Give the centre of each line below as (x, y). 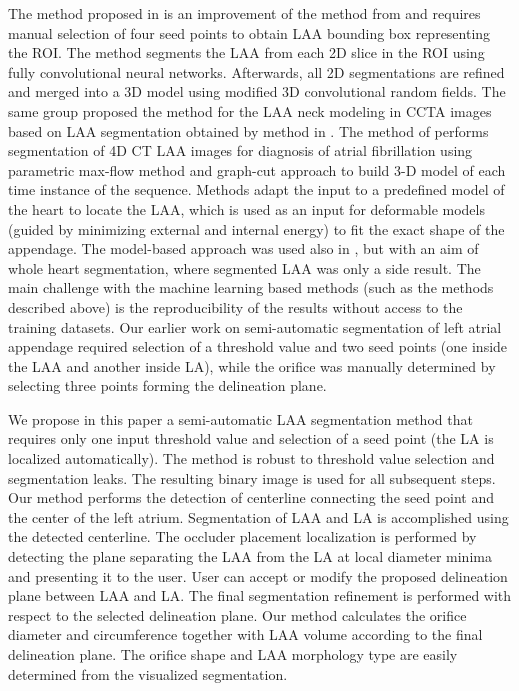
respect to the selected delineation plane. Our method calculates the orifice (237, 614)
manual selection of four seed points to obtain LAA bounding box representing (249, 32)
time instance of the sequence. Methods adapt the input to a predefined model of (256, 189)
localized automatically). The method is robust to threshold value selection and (251, 458)
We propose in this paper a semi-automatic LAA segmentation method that (240, 418)
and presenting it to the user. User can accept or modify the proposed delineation (258, 575)
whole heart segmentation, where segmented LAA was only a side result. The (244, 267)
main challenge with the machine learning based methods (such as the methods (251, 287)
